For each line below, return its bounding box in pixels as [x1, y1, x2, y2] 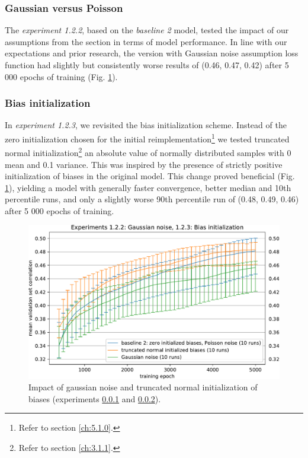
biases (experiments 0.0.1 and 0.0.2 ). [28, 392, 161, 405]
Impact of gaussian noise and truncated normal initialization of [28, 381, 258, 393]
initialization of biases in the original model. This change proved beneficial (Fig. [5, 170, 295, 182]
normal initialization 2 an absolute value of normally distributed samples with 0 [5, 145, 291, 158]
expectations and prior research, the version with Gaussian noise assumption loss [5, 47, 299, 59]
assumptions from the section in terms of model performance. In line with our [5, 35, 287, 47]
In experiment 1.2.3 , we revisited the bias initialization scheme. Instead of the [5, 119, 287, 131]
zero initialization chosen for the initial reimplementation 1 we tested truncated [5, 131, 290, 145]
